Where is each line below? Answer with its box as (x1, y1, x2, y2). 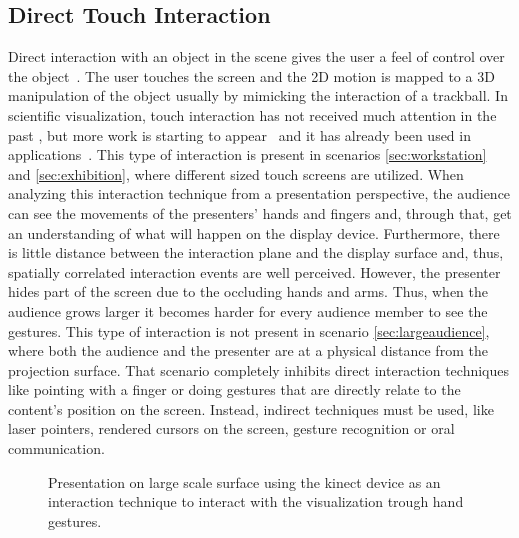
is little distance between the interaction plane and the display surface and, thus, (8, 242, 504, 263)
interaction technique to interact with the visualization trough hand (48, 491, 464, 512)
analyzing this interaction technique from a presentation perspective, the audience (8, 183, 511, 204)
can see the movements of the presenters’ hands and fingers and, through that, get (8, 202, 512, 223)
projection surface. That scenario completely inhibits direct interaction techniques (8, 359, 510, 380)
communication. (8, 438, 105, 459)
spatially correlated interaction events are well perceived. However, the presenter (8, 261, 501, 282)
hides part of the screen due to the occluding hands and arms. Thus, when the (8, 281, 489, 302)
